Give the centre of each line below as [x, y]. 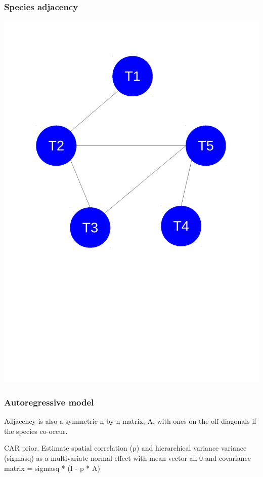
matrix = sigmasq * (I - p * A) [52, 468]
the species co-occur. [36, 431]
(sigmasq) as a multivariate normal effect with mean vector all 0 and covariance [127, 457]
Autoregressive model [49, 402]
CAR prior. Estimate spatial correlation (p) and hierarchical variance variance [125, 448]
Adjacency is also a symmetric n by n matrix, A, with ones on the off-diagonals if [130, 421]
